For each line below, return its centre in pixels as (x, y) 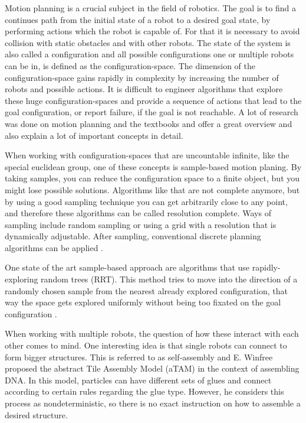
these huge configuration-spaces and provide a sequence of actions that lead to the (153, 100)
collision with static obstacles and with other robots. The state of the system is (148, 42)
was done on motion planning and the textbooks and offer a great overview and (149, 123)
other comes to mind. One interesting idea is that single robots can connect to (146, 345)
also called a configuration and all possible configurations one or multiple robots (149, 54)
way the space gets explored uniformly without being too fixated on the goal (143, 302)
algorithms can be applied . (54, 247)
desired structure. (36, 414)
